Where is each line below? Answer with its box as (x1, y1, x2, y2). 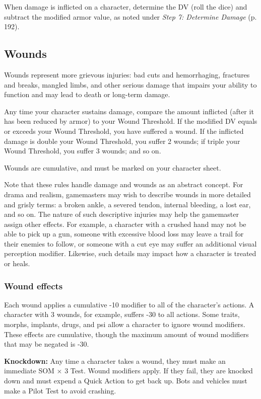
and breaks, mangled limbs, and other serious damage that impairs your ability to (4, 79, 257, 90)
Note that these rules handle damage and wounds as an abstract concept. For (4, 179, 243, 190)
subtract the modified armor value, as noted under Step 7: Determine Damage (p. (4, 11, 257, 22)
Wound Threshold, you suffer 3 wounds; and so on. (4, 145, 161, 156)
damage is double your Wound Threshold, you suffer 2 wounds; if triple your (4, 135, 240, 146)
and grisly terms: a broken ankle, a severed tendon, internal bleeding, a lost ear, (4, 199, 251, 209)
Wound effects (4, 279, 63, 292)
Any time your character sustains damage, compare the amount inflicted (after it (4, 106, 254, 116)
